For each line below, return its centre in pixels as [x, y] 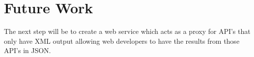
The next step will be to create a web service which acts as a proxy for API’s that [127, 31]
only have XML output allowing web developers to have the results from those [122, 41]
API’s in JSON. [27, 50]
